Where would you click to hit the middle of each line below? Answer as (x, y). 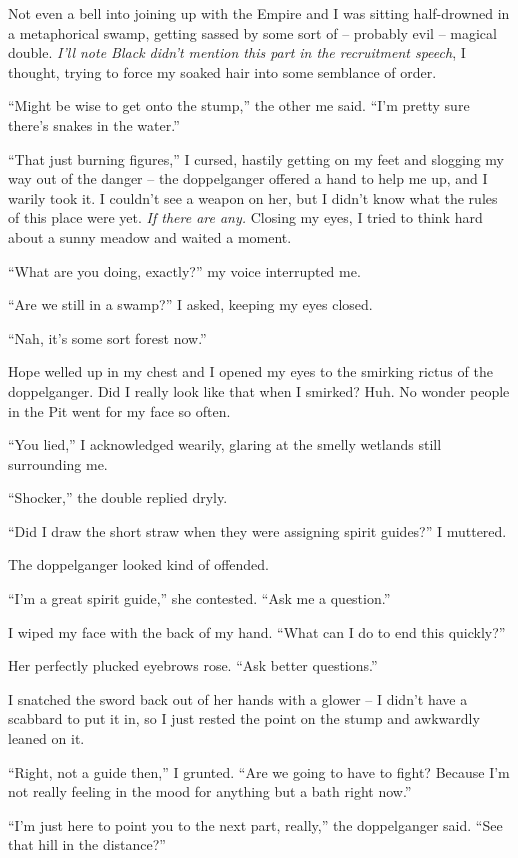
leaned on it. (46, 738)
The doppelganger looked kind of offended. (139, 564)
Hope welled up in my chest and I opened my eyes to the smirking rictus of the (250, 371)
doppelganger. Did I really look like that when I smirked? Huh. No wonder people (259, 390)
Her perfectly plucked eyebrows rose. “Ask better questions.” (193, 665)
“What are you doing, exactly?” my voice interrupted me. (184, 270)
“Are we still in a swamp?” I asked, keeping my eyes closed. (190, 304)
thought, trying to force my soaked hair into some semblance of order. (222, 71)
